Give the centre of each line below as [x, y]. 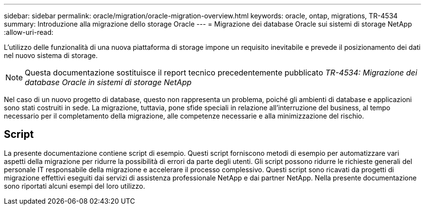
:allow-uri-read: [29, 32]
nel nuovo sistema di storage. [51, 55]
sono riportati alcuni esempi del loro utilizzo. [74, 186]
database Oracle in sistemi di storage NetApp [108, 82]
